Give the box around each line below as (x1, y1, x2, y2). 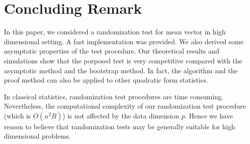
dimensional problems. (4, 131, 71, 141)
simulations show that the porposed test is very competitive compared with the (4, 55, 242, 65)
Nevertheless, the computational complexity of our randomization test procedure (4, 101, 246, 111)
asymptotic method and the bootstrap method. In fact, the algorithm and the (4, 65, 238, 75)
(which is (4, 110, 31, 120)
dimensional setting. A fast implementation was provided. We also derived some (4, 36, 244, 46)
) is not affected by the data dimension (62, 110, 179, 120)
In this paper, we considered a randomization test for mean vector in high (4, 27, 226, 37)
